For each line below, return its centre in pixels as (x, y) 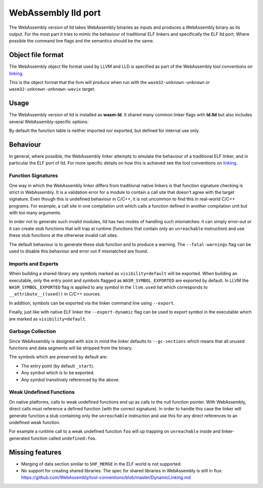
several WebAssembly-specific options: (49, 122)
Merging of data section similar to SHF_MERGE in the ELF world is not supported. (102, 464)
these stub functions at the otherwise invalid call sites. (64, 235)
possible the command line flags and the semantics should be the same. (82, 41)
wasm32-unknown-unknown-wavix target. (52, 89)
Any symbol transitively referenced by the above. (70, 380)
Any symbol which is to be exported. (58, 373)
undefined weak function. (35, 422)
